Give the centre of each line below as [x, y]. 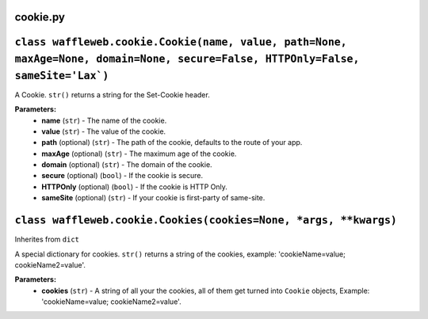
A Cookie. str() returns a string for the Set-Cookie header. [112, 94]
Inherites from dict [47, 239]
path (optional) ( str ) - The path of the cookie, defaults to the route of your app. [172, 142]
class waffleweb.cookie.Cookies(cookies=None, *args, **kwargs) [206, 220]
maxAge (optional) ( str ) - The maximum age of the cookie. [139, 154]
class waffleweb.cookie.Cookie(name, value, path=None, [181, 42]
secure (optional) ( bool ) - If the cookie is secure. [122, 176]
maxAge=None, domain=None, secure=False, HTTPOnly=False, [187, 59]
